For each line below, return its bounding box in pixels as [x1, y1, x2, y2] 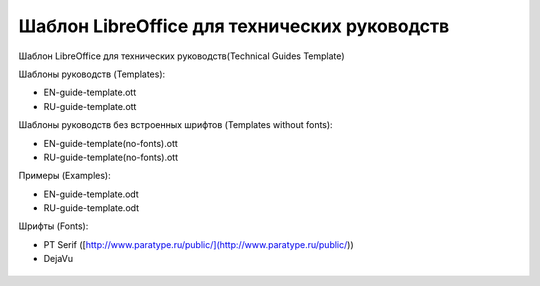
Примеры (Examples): [18, 170, 111, 182]
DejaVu [43, 253, 74, 265]
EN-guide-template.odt [43, 188, 139, 200]
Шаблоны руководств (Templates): [18, 68, 166, 80]
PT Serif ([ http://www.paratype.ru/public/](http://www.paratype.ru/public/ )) [43, 238, 354, 250]
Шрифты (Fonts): [18, 220, 89, 232]
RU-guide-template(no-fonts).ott [43, 151, 179, 163]
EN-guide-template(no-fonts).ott [43, 137, 179, 149]
